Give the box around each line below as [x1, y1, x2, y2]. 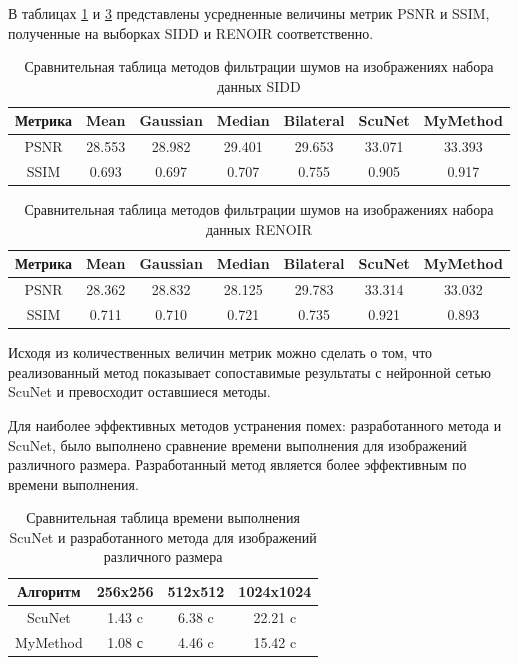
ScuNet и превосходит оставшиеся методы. [8, 381, 271, 402]
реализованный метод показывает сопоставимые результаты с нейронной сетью [8, 361, 492, 382]
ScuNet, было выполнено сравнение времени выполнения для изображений [8, 434, 467, 455]
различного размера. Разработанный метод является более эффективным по [8, 454, 467, 475]
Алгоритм [17, 581, 81, 602]
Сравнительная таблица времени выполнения [26, 507, 300, 528]
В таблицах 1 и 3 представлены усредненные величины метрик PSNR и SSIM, [8, 3, 490, 23]
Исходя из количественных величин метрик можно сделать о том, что [8, 342, 433, 363]
